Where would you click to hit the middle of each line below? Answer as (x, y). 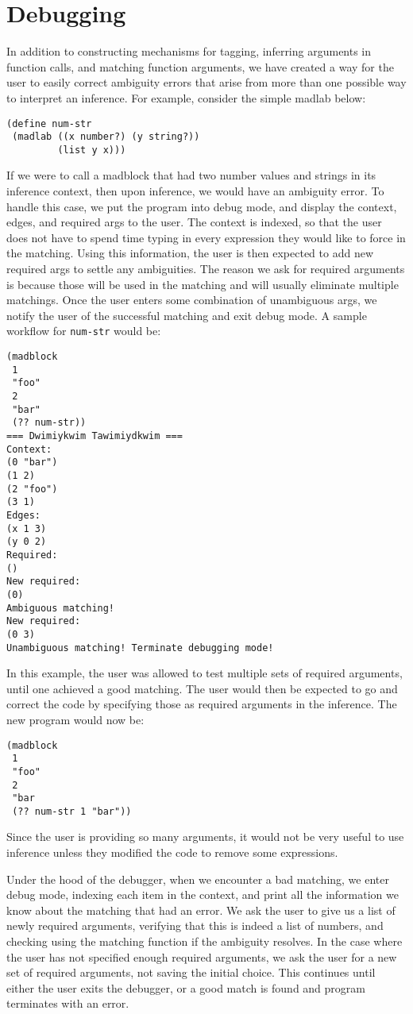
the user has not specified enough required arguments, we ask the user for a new (202, 956)
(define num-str (49, 123)
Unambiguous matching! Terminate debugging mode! (140, 648)
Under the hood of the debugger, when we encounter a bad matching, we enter (198, 879)
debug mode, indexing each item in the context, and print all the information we (203, 894)
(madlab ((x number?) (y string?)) (106, 137)
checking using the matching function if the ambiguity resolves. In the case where (205, 941)
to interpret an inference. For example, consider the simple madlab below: (186, 97)
